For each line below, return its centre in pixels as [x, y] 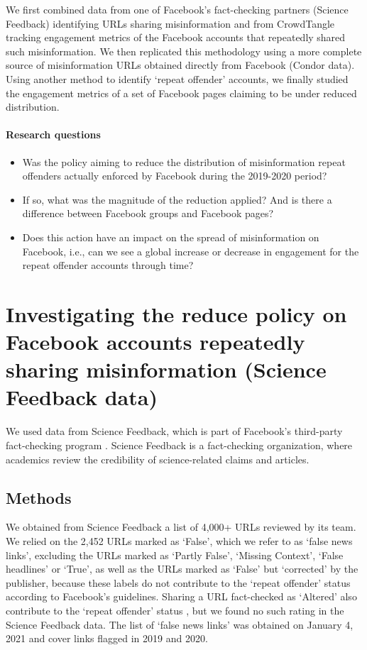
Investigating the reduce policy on [176, 313]
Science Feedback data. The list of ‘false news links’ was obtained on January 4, [180, 624]
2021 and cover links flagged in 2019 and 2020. [107, 638]
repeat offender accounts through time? [108, 265]
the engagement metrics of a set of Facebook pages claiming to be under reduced [181, 93]
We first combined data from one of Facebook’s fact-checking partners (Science [177, 9]
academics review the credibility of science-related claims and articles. [158, 459]
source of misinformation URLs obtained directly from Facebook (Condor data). [180, 65]
